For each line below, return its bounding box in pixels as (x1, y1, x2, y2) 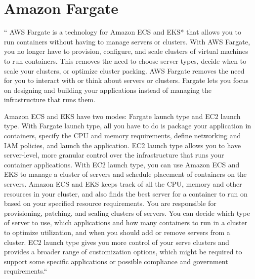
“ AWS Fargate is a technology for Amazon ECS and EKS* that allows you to (4, 27, 241, 37)
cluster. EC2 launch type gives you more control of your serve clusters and (4, 237, 229, 247)
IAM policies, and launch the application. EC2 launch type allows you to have (4, 140, 241, 150)
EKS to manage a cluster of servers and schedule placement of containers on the (4, 169, 247, 179)
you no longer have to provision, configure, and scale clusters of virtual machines (4, 46, 248, 56)
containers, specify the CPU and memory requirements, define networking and (4, 130, 241, 141)
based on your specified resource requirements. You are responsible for (4, 198, 216, 208)
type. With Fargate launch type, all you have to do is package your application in (4, 120, 252, 131)
